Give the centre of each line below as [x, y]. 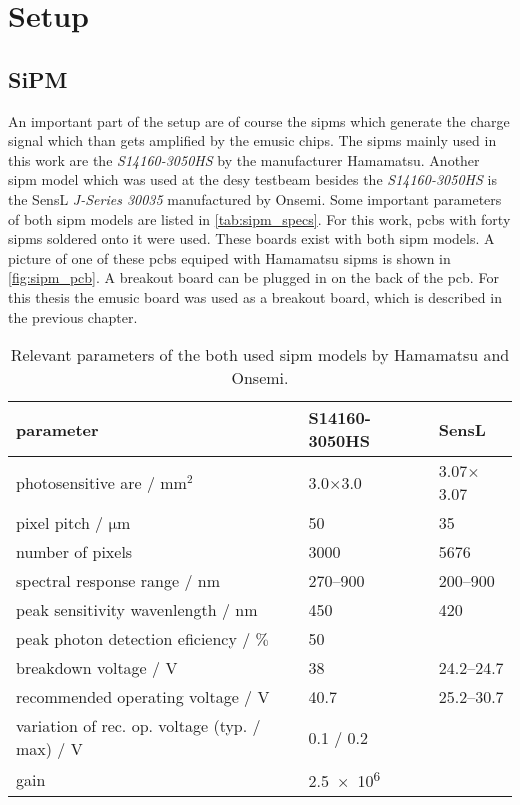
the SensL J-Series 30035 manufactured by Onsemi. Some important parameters [255, 198]
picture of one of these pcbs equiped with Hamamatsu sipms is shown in [229, 257]
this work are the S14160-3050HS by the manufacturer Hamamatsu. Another [244, 159]
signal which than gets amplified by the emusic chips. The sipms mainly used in [252, 140]
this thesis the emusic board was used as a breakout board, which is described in [255, 296]
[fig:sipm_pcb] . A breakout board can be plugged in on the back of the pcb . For [253, 277]
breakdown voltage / [88, 668]
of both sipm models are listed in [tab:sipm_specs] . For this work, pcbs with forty [259, 218]
